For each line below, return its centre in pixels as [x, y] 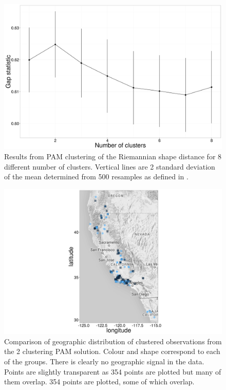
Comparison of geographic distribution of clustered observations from [113, 341]
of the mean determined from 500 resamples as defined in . [96, 177]
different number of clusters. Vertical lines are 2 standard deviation [110, 166]
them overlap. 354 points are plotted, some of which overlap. [99, 382]
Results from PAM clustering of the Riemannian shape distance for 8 [113, 156]
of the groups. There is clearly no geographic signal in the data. [104, 361]
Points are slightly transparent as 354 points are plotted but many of [113, 371]
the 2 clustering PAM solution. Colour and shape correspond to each [112, 351]
